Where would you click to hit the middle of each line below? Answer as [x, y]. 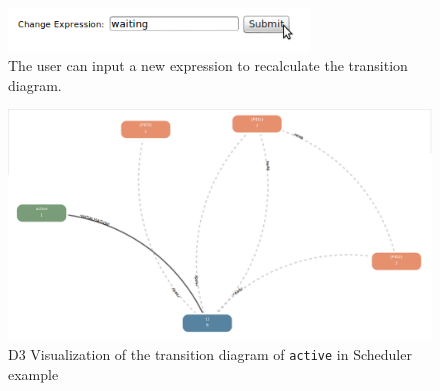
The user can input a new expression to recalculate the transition [208, 65]
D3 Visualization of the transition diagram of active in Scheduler [210, 354]
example [33, 373]
